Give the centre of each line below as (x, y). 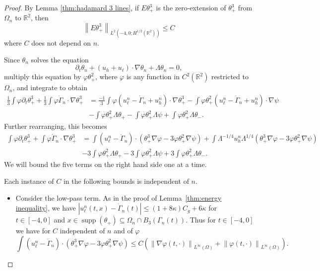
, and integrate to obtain (50, 87)
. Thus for (201, 220)
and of (123, 231)
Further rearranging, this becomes (56, 126)
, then (39, 18)
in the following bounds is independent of (126, 181)
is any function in (153, 77)
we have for (33, 231)
